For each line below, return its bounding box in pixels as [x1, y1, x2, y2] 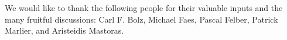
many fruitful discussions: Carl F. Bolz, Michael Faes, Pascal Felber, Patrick [5, 13, 278, 25]
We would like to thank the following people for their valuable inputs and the [5, 2, 283, 13]
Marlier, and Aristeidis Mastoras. [5, 24, 124, 37]
